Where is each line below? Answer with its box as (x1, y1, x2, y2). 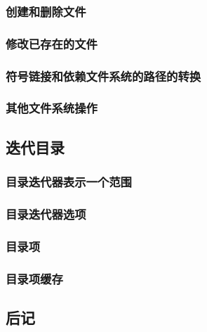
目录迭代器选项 (6, 205, 86, 222)
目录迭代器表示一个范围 (6, 173, 132, 191)
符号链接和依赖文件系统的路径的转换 (6, 67, 201, 84)
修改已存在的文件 (6, 34, 98, 52)
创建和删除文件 (6, 2, 86, 20)
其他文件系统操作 (6, 99, 98, 117)
